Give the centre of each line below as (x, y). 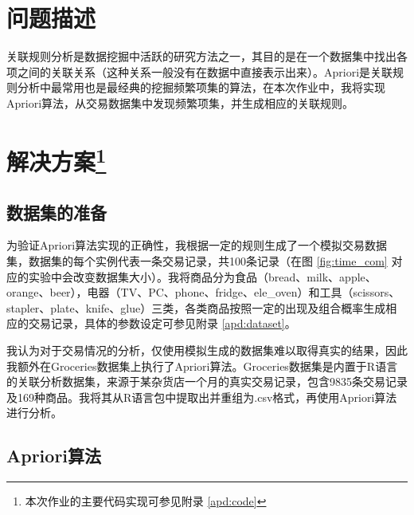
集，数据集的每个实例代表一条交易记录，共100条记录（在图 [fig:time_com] (197, 261)
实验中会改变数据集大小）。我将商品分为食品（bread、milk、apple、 (202, 276)
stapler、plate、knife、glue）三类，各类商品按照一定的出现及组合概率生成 (196, 307)
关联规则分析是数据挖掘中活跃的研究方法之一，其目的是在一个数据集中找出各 (207, 56)
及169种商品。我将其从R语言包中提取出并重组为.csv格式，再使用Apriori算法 (202, 397)
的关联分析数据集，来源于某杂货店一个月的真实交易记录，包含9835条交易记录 (207, 381)
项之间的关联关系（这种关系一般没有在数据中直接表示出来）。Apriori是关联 (200, 71)
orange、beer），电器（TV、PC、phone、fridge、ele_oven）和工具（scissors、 (203, 292)
